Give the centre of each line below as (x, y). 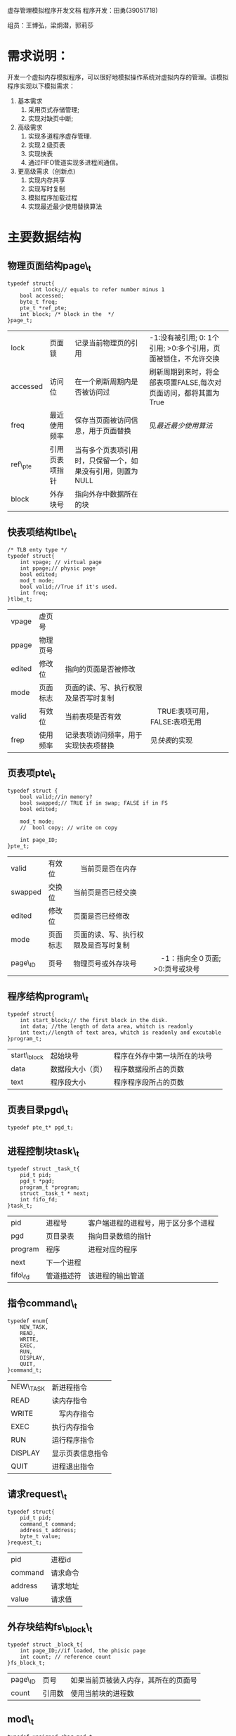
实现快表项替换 (90, 746)
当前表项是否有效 (93, 717)
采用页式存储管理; (53, 109)
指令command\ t (42, 1304)
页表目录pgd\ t (38, 1110)
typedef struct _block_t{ (45, 1645)
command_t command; (48, 1524)
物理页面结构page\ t (49, 266)
